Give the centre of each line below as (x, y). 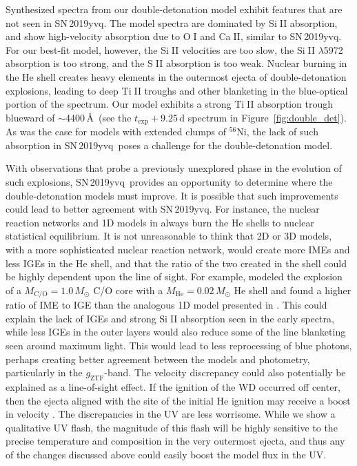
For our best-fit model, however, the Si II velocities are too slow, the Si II (160, 49)
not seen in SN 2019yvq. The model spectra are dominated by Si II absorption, (172, 22)
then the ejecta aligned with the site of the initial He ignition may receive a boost (178, 400)
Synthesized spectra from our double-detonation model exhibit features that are (174, 9)
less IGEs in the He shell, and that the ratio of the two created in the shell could (176, 263)
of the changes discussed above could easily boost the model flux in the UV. (166, 454)
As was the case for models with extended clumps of (116, 132)
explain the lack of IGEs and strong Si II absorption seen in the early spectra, (170, 318)
